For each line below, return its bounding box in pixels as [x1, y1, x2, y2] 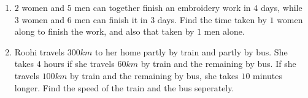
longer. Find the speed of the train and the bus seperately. [14, 81, 234, 94]
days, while [260, 1, 302, 13]
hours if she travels [44, 57, 115, 70]
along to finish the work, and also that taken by [14, 25, 194, 38]
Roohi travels [14, 45, 64, 58]
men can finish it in [74, 13, 148, 26]
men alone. [204, 25, 245, 38]
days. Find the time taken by [157, 13, 267, 26]
